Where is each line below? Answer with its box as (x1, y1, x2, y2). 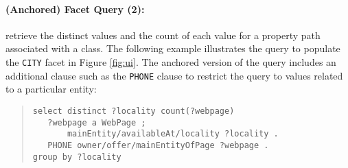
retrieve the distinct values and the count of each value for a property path (5, 27, 321, 42)
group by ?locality (32, 152, 121, 162)
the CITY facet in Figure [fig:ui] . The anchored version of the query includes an (5, 54, 336, 69)
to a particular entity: (5, 82, 97, 96)
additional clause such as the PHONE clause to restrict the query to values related (5, 68, 343, 82)
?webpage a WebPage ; (47, 117, 146, 128)
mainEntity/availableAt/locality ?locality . (67, 129, 279, 139)
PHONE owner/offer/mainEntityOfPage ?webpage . (47, 140, 269, 150)
